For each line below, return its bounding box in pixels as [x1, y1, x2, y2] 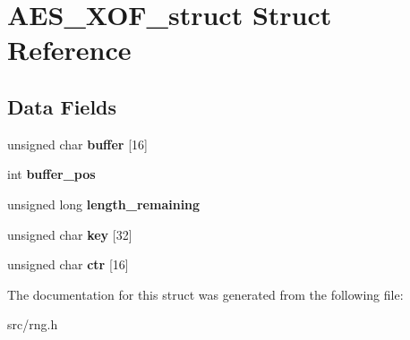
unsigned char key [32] [7, 225, 132, 243]
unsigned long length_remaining [7, 194, 201, 213]
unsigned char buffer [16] [7, 134, 148, 153]
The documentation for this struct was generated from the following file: [7, 285, 404, 303]
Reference [7, 31, 132, 68]
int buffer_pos [7, 165, 96, 183]
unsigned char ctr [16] [7, 255, 129, 274]
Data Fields [7, 92, 117, 120]
